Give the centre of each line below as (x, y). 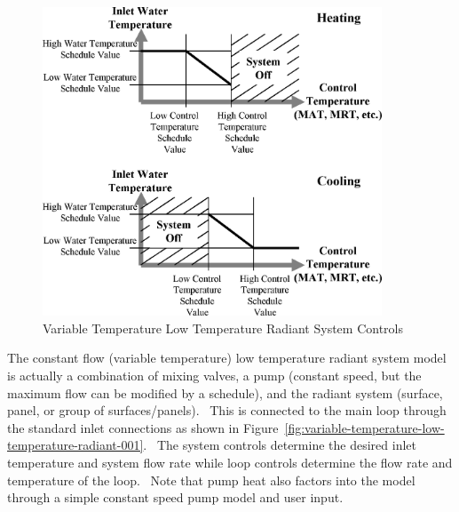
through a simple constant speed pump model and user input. (175, 497)
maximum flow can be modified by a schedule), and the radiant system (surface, (225, 392)
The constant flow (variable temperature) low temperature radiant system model (227, 358)
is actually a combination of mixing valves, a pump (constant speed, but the (214, 376)
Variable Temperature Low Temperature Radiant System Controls (223, 328)
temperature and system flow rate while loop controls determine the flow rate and (230, 463)
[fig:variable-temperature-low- (364, 427)
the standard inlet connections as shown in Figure (143, 427)
